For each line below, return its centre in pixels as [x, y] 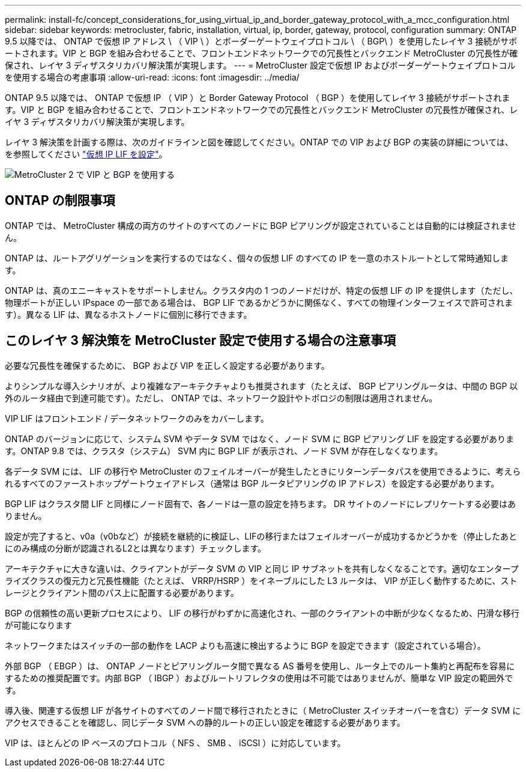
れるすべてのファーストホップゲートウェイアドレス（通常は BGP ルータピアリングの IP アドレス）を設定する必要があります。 [252, 483]
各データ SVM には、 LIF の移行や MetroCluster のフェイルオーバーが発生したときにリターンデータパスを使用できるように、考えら [263, 471]
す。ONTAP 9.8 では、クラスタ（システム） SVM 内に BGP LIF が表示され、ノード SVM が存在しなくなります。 [224, 451]
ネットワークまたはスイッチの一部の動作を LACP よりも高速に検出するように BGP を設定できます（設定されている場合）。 [245, 645]
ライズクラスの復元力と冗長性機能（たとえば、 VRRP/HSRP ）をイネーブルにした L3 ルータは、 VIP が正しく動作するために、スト [261, 580]
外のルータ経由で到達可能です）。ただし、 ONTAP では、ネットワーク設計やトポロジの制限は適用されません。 [221, 398]
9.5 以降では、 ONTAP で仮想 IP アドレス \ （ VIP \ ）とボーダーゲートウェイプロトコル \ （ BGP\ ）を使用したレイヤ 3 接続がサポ [261, 41]
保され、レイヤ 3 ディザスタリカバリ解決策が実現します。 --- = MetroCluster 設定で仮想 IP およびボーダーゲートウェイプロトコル [260, 65]
